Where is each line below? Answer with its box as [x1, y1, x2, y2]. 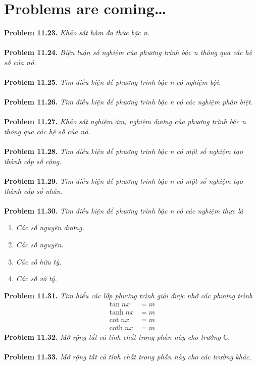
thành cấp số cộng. [4, 155, 62, 166]
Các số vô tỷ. [16, 273, 57, 284]
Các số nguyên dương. [16, 222, 84, 233]
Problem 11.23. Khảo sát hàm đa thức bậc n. [4, 27, 150, 38]
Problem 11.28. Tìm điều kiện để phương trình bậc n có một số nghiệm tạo [4, 146, 243, 157]
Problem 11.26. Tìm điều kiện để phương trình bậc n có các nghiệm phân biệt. [4, 96, 253, 107]
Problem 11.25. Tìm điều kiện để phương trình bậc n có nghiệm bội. [4, 77, 221, 87]
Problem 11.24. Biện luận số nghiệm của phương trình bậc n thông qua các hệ [4, 47, 252, 58]
